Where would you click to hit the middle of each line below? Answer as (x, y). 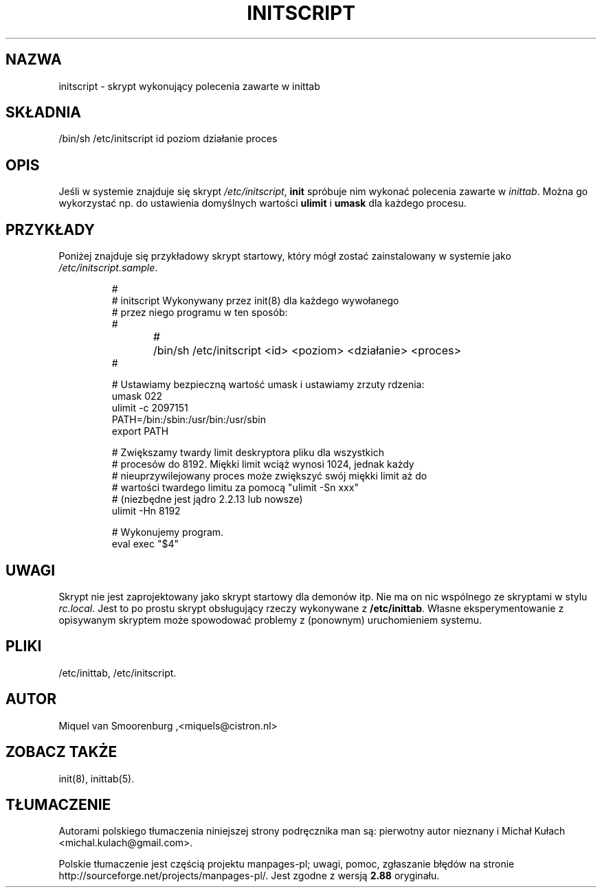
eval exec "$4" (145, 544)
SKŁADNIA (43, 113)
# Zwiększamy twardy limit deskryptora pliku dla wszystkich (248, 453)
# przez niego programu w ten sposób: (200, 313)
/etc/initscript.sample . (108, 268)
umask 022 (137, 396)
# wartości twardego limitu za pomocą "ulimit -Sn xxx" (235, 488)
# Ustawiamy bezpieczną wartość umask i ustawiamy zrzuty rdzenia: (268, 385)
